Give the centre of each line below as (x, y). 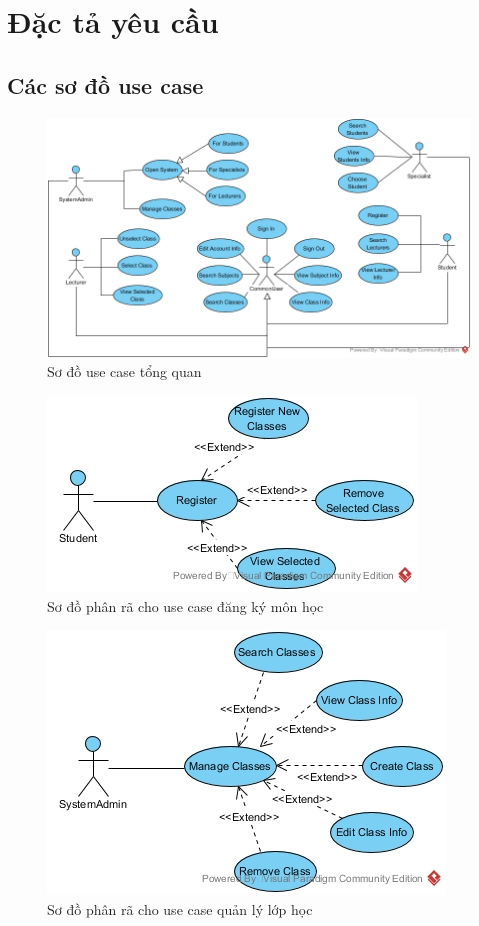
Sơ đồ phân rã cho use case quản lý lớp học (180, 908)
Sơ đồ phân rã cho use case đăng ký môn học (185, 605)
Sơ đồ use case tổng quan (124, 371)
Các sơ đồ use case (105, 84)
